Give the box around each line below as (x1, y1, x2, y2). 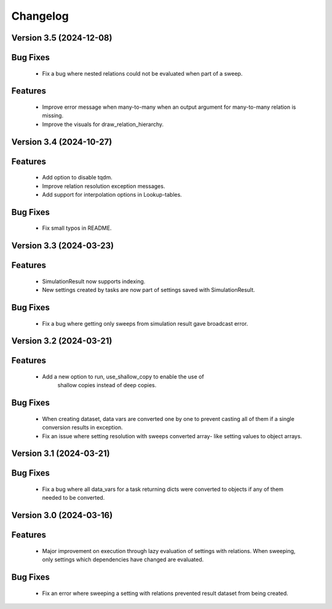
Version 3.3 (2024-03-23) (11, 240, 114, 251)
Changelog (11, 9, 69, 23)
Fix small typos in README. (42, 224, 112, 232)
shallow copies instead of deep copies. (57, 382, 157, 389)
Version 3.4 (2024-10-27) (11, 136, 113, 147)
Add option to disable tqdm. (42, 174, 113, 181)
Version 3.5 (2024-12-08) (11, 33, 113, 43)
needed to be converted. (42, 494, 105, 501)
